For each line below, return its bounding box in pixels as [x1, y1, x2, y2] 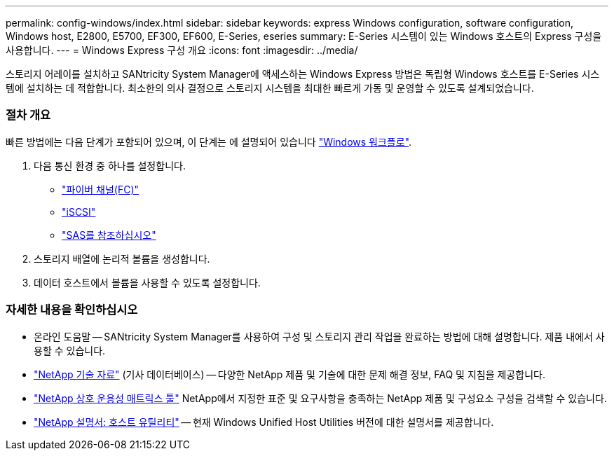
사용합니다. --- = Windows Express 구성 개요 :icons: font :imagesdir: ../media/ [6, 44, 358, 56]
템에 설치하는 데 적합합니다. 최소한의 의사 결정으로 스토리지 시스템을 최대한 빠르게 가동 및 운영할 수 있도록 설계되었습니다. [6, 82, 534, 94]
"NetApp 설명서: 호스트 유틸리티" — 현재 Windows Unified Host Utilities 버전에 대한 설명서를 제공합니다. [34, 415, 494, 428]
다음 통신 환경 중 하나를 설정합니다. [34, 159, 186, 172]
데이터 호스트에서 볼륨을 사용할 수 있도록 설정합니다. [34, 276, 261, 289]
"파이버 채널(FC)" [62, 183, 139, 195]
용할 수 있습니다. [34, 344, 106, 357]
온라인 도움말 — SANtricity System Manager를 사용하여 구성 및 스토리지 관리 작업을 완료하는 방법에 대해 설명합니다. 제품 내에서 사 [34, 330, 605, 343]
